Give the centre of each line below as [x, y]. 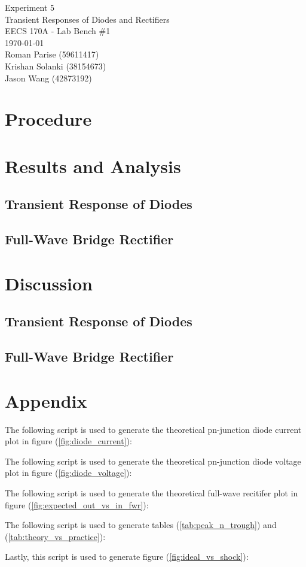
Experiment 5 [30, 7]
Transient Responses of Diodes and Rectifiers [87, 19]
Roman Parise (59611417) [52, 54]
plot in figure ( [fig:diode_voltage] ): [68, 473]
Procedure [48, 119]
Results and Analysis [93, 166]
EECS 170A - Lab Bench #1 [58, 31]
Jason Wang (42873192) [48, 78]
